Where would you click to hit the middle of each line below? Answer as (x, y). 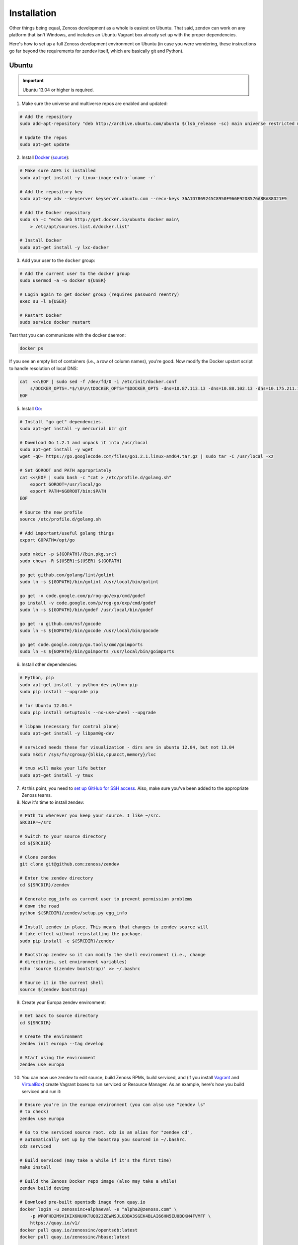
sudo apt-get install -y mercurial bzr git (74, 429)
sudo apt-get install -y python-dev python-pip (78, 685)
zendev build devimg (44, 1188)
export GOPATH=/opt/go (47, 540)
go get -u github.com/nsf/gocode (60, 623)
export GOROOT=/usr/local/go (66, 485)
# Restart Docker (41, 315)
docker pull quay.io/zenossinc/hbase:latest (75, 1237)
